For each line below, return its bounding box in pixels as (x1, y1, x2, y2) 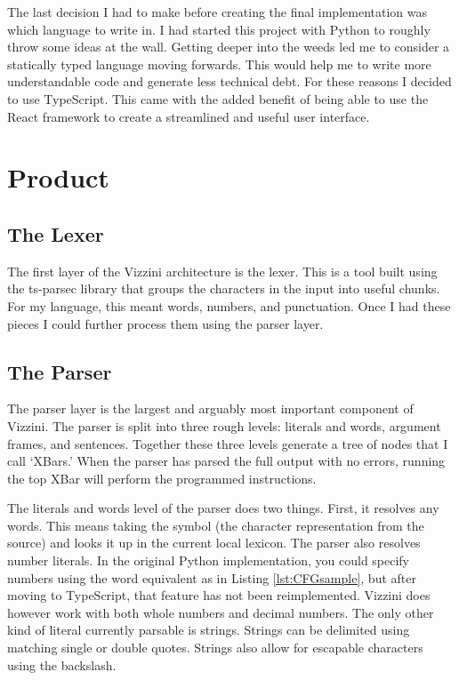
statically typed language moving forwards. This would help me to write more (7, 54, 431, 73)
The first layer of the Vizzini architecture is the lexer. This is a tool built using (7, 261, 438, 280)
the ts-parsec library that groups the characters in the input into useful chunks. (7, 279, 440, 298)
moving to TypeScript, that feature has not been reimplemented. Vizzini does (7, 586, 431, 604)
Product (7, 159, 109, 196)
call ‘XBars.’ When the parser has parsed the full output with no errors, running (7, 452, 446, 470)
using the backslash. (7, 655, 117, 674)
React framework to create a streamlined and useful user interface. (7, 107, 370, 125)
